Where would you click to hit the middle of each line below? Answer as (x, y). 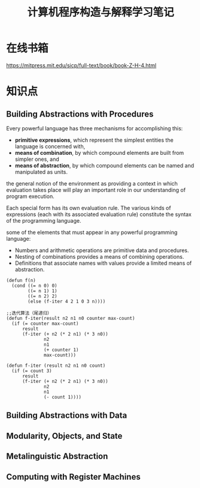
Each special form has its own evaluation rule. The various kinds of (89, 208)
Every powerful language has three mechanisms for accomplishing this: (95, 128)
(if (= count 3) (32, 371)
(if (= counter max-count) (45, 324)
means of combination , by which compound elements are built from (99, 152)
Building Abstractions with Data (67, 416)
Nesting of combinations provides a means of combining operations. (99, 256)
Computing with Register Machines (73, 477)
